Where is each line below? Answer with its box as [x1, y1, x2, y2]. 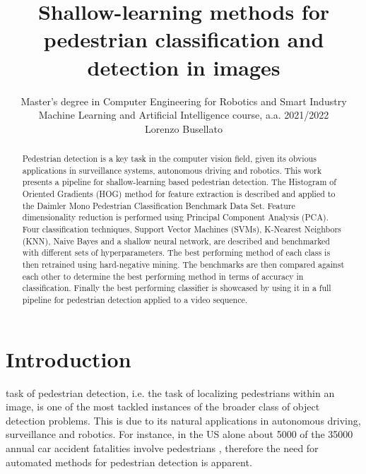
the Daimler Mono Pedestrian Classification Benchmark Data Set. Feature [22, 199, 295, 211]
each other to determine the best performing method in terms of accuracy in [22, 270, 304, 282]
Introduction [6, 344, 131, 373]
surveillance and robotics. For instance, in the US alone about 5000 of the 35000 [6, 427, 353, 442]
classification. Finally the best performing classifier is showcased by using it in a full [22, 282, 331, 294]
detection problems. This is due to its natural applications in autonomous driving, [6, 413, 361, 427]
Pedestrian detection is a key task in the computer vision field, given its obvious [22, 153, 317, 165]
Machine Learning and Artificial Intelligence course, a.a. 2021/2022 [38, 107, 329, 122]
